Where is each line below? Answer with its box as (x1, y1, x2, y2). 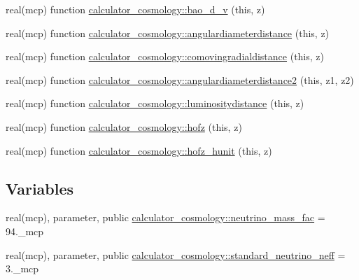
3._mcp (6, 261, 39, 276)
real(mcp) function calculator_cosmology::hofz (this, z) (6, 119, 242, 134)
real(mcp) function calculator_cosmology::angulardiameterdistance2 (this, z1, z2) (6, 72, 354, 87)
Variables (6, 177, 74, 199)
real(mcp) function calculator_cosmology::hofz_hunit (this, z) (6, 143, 272, 157)
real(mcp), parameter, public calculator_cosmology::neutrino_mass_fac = (6, 210, 325, 225)
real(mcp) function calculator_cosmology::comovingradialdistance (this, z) (6, 49, 324, 64)
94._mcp (6, 223, 44, 238)
